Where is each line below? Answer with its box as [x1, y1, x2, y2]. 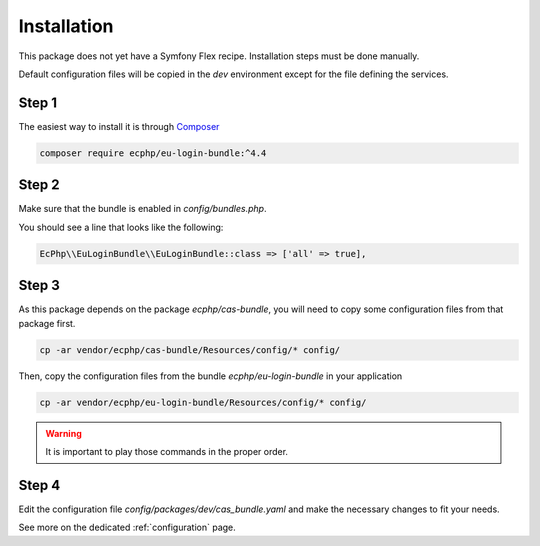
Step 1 [18, 94, 58, 111]
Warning [45, 427, 82, 439]
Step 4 [18, 476, 61, 494]
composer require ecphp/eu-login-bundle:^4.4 [39, 147, 267, 159]
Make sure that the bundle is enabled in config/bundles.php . [18, 203, 267, 215]
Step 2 [18, 176, 60, 194]
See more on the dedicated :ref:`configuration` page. [18, 521, 237, 534]
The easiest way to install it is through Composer [18, 120, 220, 132]
